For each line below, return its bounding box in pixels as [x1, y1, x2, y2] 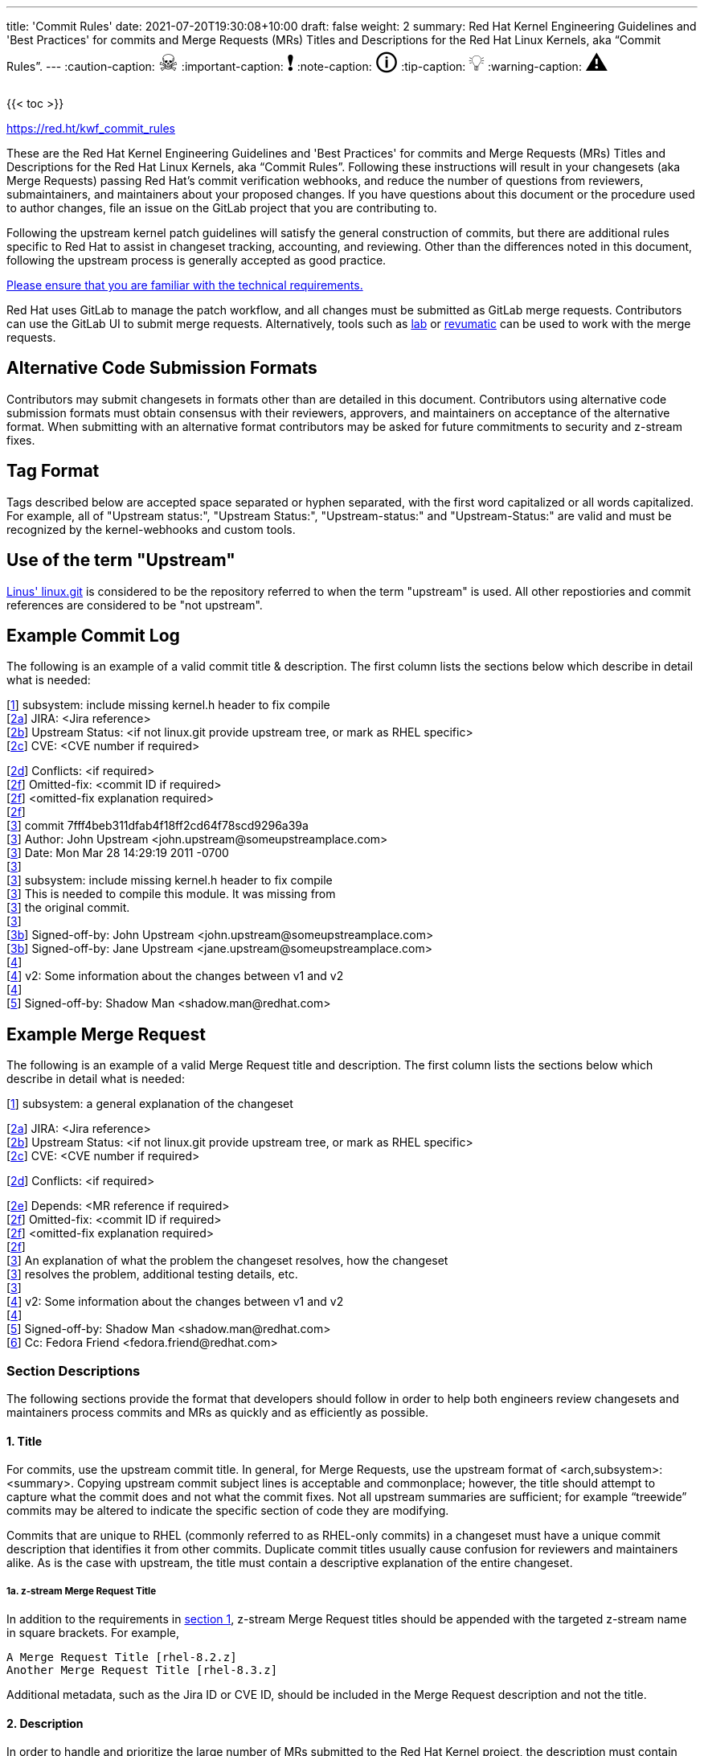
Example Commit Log [6, 625, 180, 646]
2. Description [6, 1716, 84, 1730]
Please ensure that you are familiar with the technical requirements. [6, 278, 363, 292]
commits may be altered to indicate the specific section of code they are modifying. [6, 1504, 449, 1518]
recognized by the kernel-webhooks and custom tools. [6, 522, 296, 536]
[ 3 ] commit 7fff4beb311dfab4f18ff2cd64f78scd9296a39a [6, 819, 309, 833]
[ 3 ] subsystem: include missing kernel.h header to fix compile [6, 873, 333, 888]
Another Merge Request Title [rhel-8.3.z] [6, 1663, 278, 1676]
